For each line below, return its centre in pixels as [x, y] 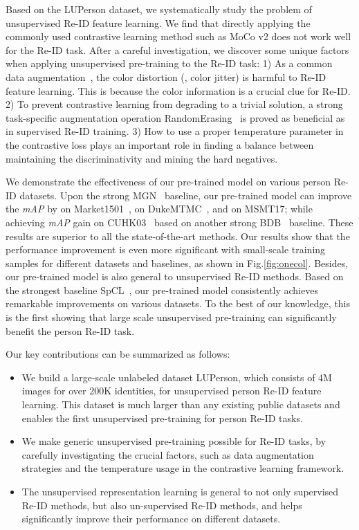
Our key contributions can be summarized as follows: [118, 354]
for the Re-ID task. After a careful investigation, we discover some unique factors [177, 49]
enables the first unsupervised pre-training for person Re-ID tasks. [162, 418]
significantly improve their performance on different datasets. [151, 519]
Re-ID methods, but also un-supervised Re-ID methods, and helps [162, 505]
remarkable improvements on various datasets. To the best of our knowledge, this [178, 303]
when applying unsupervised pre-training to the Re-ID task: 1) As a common [169, 63]
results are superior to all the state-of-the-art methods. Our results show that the [178, 236]
